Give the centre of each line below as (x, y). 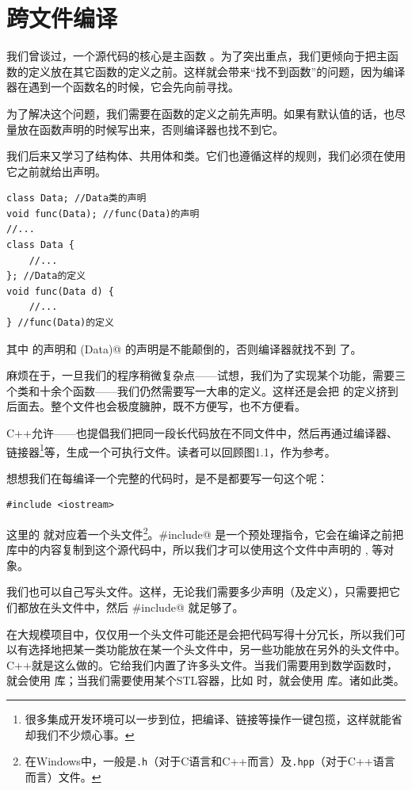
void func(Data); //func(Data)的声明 (103, 214)
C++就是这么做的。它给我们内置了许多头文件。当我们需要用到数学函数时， (202, 664)
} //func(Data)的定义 (60, 323)
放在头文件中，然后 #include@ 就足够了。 (136, 607)
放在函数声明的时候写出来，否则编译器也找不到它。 (150, 129)
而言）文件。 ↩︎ (63, 776)
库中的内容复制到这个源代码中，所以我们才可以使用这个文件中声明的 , (187, 550)
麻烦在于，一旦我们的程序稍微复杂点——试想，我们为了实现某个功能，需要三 (206, 375)
